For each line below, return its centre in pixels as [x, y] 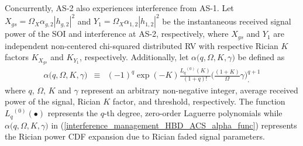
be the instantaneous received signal [227, 21]
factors [17, 57]
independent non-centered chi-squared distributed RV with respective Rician [142, 45]
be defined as [261, 57]
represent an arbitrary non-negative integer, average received [190, 90]
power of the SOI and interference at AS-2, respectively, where [117, 34]
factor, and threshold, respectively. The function [199, 101]
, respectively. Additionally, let [134, 57]
